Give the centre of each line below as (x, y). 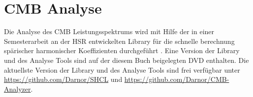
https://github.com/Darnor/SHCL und (63, 79)
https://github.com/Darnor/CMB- (177, 79)
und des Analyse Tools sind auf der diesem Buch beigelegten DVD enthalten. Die (126, 60)
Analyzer (17, 88)
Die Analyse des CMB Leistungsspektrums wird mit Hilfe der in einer (109, 31)
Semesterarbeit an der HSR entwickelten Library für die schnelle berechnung (119, 41)
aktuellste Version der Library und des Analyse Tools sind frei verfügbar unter (122, 69)
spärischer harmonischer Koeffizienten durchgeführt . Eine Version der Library (122, 50)
